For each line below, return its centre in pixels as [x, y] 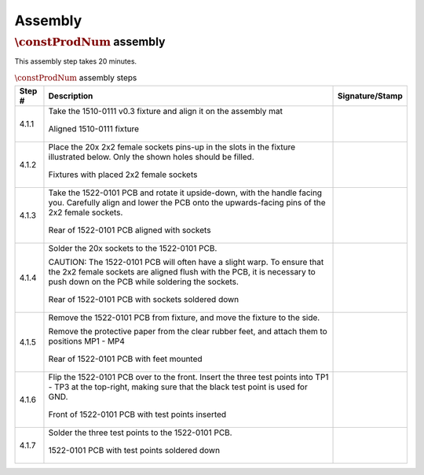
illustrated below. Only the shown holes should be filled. [151, 156]
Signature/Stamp [371, 96]
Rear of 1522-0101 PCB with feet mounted [126, 359]
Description [71, 96]
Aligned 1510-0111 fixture [94, 128]
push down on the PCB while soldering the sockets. [144, 282]
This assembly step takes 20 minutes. [76, 61]
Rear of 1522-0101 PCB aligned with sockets [130, 230]
